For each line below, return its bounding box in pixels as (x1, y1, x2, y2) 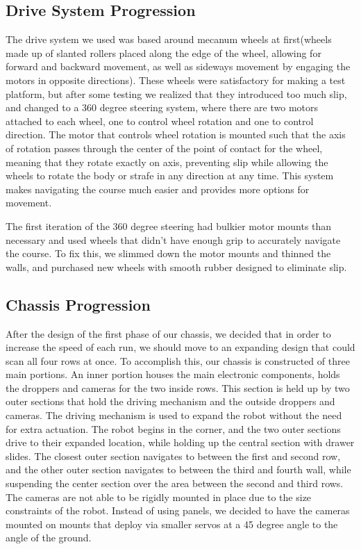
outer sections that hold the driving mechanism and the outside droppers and (6, 394, 335, 409)
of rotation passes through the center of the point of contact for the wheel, (6, 140, 323, 155)
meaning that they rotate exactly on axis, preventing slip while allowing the (6, 154, 328, 169)
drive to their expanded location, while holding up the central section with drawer (6, 435, 355, 450)
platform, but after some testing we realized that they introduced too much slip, (6, 86, 347, 101)
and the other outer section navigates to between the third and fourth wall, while (6, 462, 351, 477)
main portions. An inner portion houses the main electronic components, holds (6, 367, 340, 382)
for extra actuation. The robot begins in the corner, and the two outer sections (6, 421, 341, 436)
